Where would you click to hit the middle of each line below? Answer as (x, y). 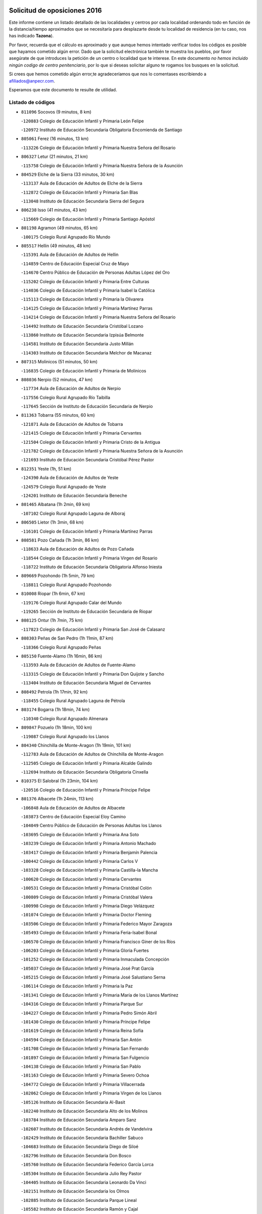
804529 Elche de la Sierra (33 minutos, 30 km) (68, 174)
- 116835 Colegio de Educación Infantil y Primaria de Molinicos (84, 371)
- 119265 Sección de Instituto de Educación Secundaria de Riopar (87, 611)
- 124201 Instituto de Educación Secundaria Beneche (74, 495)
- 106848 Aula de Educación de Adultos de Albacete (73, 808)
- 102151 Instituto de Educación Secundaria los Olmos (75, 1191)
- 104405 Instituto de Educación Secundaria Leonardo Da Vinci (84, 1182)
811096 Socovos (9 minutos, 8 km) (56, 112)
